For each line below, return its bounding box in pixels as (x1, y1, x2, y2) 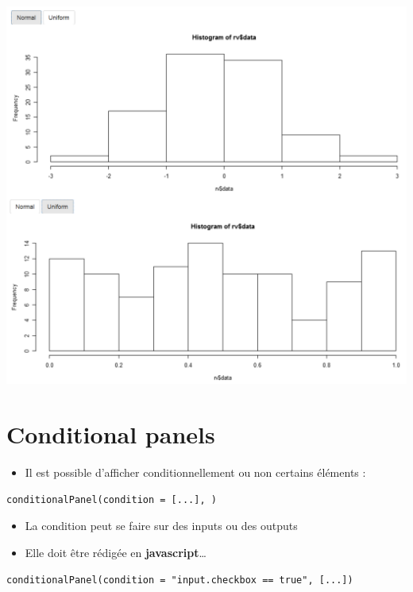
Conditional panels (6, 418, 215, 451)
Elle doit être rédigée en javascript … (25, 544, 206, 560)
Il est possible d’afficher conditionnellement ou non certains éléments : (25, 464, 366, 481)
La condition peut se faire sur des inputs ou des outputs (25, 517, 298, 534)
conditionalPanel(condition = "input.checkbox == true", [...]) (6, 574, 353, 586)
